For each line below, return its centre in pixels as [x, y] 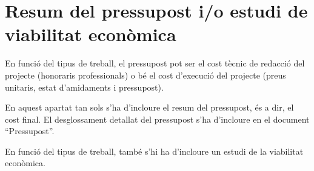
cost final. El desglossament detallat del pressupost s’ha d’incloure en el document [157, 119]
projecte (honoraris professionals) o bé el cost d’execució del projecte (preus [145, 75]
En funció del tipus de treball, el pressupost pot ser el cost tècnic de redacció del [155, 63]
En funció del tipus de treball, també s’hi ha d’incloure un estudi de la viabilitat [154, 151]
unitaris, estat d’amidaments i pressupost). [84, 87]
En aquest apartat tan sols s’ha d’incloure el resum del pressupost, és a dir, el [149, 107]
